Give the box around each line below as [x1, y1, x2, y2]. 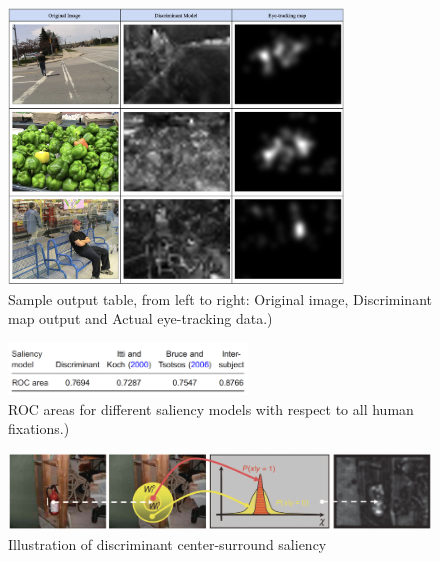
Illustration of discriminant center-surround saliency [8, 533, 327, 554]
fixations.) [8, 418, 70, 439]
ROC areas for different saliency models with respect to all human [8, 398, 414, 419]
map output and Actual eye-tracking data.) [8, 308, 273, 329]
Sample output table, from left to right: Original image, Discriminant [8, 288, 432, 309]
